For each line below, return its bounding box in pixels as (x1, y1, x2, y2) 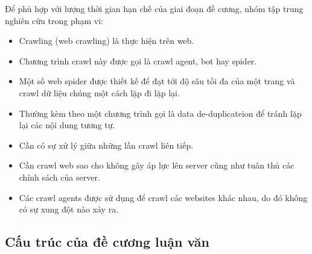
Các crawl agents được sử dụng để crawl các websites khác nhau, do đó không (19, 191, 308, 203)
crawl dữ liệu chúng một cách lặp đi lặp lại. (19, 86, 180, 99)
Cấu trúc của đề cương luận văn (5, 232, 209, 251)
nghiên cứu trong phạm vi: (5, 14, 104, 26)
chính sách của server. (19, 170, 100, 183)
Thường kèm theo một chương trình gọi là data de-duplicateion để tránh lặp (19, 107, 302, 119)
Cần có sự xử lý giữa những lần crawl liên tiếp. (19, 138, 194, 151)
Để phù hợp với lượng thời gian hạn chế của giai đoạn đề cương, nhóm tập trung (5, 2, 304, 14)
